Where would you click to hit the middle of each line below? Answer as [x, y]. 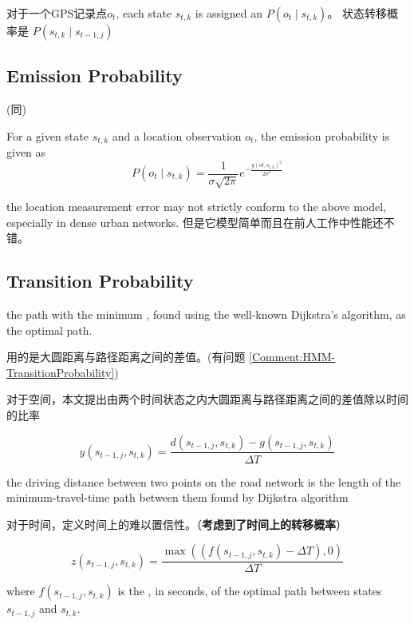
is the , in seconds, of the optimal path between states [250, 591]
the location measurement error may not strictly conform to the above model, [196, 206]
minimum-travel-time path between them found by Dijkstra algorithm [177, 497]
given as [26, 152]
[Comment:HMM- [292, 357]
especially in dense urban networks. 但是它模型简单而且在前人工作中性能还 [195, 222]
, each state [144, 13]
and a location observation [177, 135]
